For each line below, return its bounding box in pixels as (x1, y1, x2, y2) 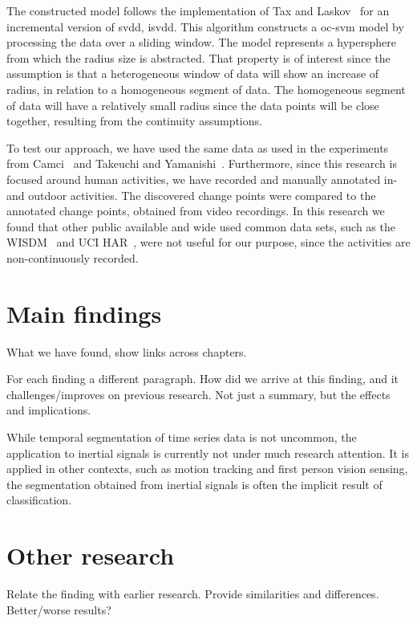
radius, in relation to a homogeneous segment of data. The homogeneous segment (6, 80, 406, 97)
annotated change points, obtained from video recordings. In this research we (6, 202, 385, 219)
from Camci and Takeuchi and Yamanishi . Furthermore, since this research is (6, 155, 397, 172)
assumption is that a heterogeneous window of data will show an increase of (6, 65, 379, 82)
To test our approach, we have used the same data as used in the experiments (6, 139, 389, 156)
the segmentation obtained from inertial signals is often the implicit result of (6, 475, 383, 492)
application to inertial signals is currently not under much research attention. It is (6, 444, 409, 461)
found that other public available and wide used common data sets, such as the (6, 218, 395, 235)
